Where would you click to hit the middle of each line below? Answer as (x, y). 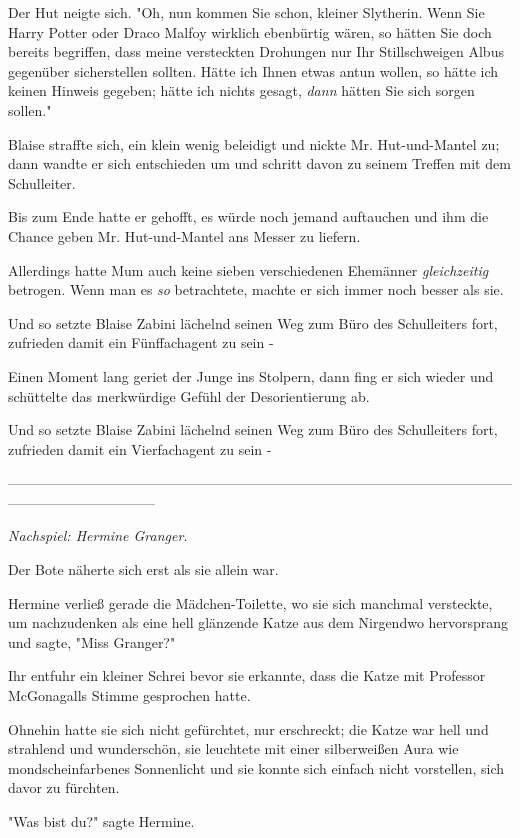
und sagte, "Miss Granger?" (92, 641)
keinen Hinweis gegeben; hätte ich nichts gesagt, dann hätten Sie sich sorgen (241, 90)
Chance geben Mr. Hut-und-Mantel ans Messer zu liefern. (184, 235)
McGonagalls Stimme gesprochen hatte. (129, 695)
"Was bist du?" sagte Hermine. (101, 821)
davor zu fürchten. (64, 787)
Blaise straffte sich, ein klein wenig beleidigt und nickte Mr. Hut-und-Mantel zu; (254, 143)
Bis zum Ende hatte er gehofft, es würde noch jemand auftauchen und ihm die (248, 216)
